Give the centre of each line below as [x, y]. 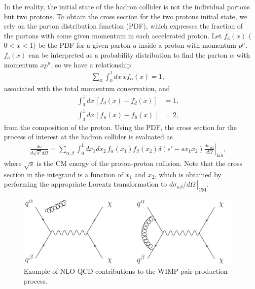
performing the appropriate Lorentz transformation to [86, 184]
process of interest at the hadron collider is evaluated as [88, 137]
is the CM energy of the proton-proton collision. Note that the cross [140, 163]
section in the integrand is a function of [64, 174]
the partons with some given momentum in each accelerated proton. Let [113, 35]
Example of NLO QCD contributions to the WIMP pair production [126, 271]
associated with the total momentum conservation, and [87, 88]
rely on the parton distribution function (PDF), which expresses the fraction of [124, 26]
